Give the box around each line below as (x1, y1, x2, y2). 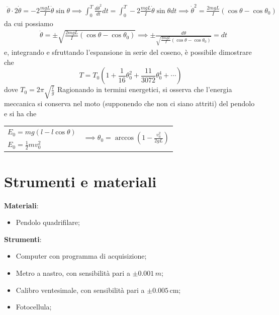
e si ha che (4, 108, 37, 118)
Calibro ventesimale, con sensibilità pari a (16, 284, 145, 295)
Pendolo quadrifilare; (16, 217, 80, 227)
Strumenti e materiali (4, 171, 157, 191)
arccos (115, 134, 134, 142)
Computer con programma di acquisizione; (16, 251, 147, 261)
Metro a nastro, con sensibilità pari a (16, 268, 130, 278)
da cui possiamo (4, 18, 53, 28)
